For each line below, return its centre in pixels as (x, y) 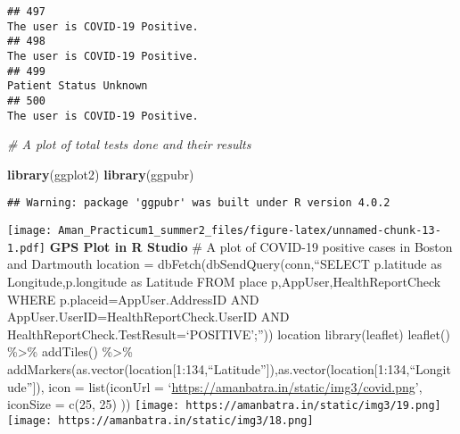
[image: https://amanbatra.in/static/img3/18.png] (160, 420)
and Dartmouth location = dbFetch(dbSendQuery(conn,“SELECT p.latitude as (225, 264)
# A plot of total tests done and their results (129, 144)
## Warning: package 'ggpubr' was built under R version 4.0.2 (199, 203)
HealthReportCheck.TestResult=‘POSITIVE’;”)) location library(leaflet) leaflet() (229, 334)
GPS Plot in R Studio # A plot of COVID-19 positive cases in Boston (251, 246)
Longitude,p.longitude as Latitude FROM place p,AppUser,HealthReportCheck (224, 281)
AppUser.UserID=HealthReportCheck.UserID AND (148, 317)
